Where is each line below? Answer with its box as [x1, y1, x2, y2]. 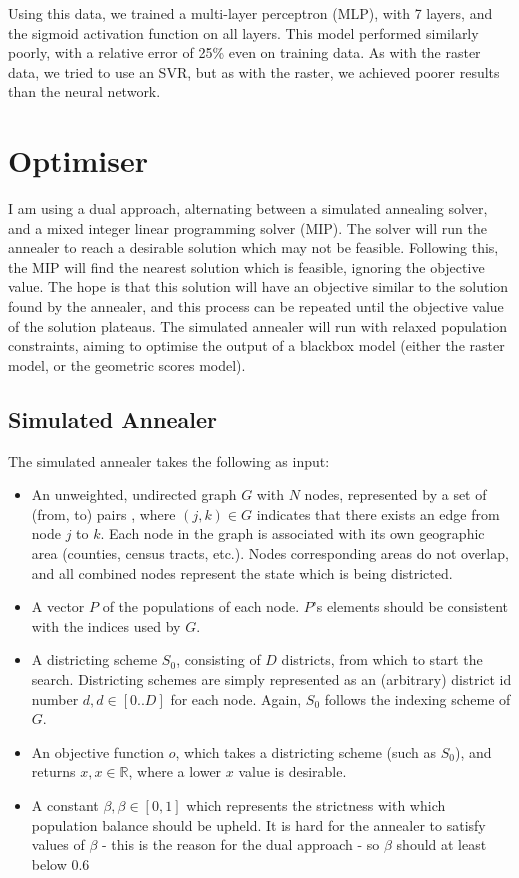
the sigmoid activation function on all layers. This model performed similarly [8, 22, 479, 43]
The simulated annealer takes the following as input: [8, 450, 330, 471]
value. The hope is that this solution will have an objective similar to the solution [8, 276, 509, 297]
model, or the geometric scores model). [8, 354, 246, 375]
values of [31, 834, 85, 855]
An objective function [31, 741, 165, 762]
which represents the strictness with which [186, 794, 446, 815]
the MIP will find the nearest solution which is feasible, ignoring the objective [8, 256, 485, 277]
